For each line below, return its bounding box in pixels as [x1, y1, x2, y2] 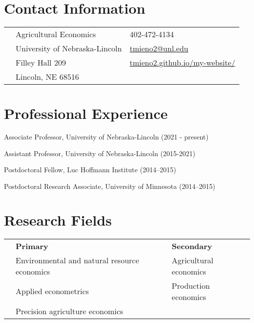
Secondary [171, 240, 212, 252]
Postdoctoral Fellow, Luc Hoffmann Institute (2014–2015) [4, 164, 176, 175]
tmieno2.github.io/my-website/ [129, 57, 235, 69]
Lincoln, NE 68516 [16, 71, 79, 83]
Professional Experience [4, 103, 168, 123]
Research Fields [4, 209, 112, 230]
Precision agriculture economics [16, 305, 124, 317]
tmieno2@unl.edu [129, 43, 189, 54]
